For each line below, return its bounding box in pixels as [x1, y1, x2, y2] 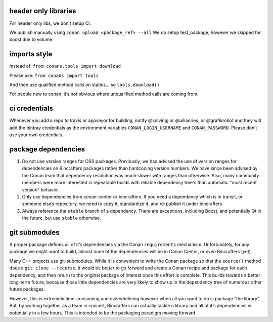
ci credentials [9, 104, 53, 113]
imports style [9, 50, 53, 58]
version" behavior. [22, 186, 60, 192]
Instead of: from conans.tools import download [9, 63, 121, 69]
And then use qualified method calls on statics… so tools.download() [9, 82, 160, 88]
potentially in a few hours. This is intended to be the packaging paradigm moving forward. [9, 309, 197, 316]
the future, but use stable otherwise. [22, 215, 101, 221]
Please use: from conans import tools [9, 72, 99, 78]
